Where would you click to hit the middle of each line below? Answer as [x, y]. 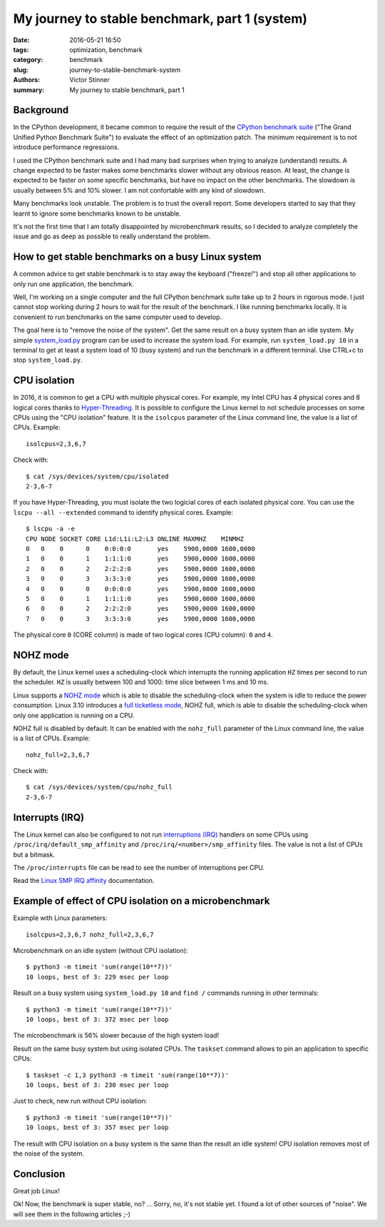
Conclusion [39, 1174]
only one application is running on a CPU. [74, 715]
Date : [21, 40]
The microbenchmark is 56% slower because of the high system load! [116, 1036]
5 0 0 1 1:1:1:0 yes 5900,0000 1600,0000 [141, 599]
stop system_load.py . [48, 360]
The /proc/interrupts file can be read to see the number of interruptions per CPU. [139, 867]
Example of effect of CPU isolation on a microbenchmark [142, 901]
